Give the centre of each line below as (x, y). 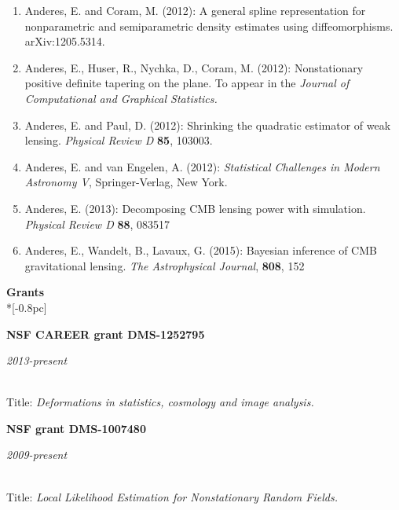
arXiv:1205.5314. (65, 41)
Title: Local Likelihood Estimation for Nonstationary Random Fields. (172, 496)
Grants (26, 292)
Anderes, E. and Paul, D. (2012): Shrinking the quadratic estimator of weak (208, 125)
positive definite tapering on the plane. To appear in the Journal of (187, 83)
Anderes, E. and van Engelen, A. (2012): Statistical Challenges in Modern (202, 166)
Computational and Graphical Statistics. (121, 98)
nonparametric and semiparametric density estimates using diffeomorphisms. (209, 26)
